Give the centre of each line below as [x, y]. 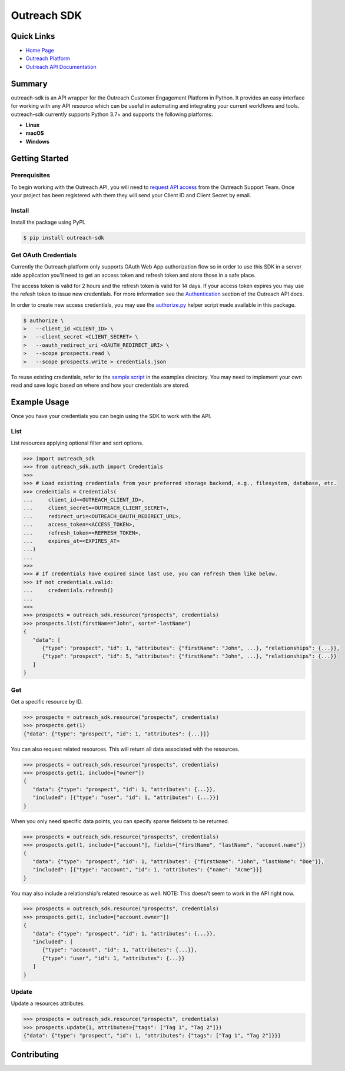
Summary [29, 83]
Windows [37, 141]
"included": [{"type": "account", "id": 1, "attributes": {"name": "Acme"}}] [147, 870]
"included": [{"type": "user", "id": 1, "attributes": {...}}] [126, 798]
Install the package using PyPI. [48, 222]
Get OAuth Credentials [44, 255]
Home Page [40, 51]
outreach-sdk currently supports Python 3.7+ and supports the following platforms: [112, 114]
